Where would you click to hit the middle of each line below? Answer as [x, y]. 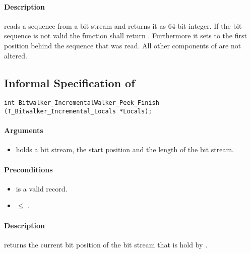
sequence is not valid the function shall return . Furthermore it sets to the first [126, 36]
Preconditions [28, 169]
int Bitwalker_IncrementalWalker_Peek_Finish [82, 103]
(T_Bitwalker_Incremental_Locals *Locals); [78, 112]
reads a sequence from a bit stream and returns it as [85, 25]
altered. [16, 55]
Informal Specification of [70, 82]
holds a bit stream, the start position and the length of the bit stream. [125, 149]
